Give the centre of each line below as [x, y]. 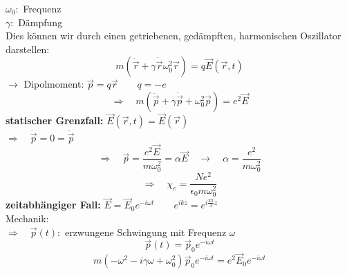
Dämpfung [40, 22]
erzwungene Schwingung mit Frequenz [146, 232]
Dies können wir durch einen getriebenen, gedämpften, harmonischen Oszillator [173, 36]
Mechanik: [27, 218]
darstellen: [28, 49]
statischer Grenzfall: [55, 120]
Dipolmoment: [54, 84]
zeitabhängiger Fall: [53, 205]
